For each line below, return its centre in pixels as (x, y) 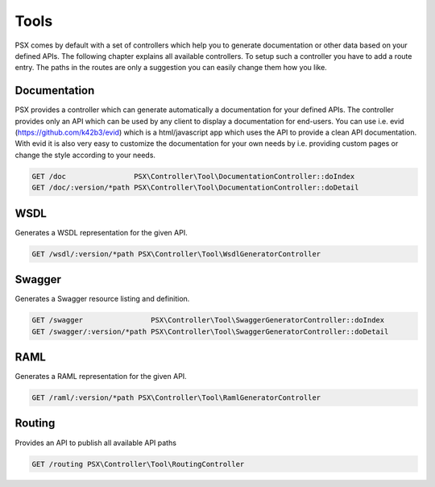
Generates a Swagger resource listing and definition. (102, 299)
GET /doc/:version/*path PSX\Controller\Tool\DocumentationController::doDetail (195, 188)
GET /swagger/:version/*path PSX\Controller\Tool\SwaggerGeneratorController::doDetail (210, 331)
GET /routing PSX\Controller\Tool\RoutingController (138, 464)
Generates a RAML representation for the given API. (101, 377)
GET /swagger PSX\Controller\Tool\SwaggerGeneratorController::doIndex (208, 320)
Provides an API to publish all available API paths (96, 443)
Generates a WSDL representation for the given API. (101, 232)
